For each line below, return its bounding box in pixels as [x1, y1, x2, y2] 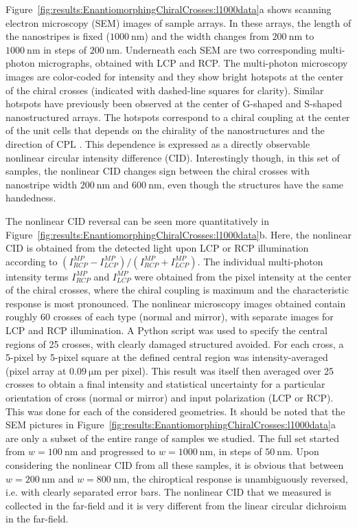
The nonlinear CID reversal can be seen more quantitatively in [5, 213, 269, 228]
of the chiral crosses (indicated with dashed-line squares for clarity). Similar [5, 82, 324, 97]
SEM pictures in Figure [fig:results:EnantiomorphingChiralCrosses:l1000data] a [5, 417, 336, 432]
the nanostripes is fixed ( [5, 29, 110, 43]
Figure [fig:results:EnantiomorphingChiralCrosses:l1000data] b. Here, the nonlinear [5, 227, 352, 241]
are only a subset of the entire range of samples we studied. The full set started [5, 430, 339, 445]
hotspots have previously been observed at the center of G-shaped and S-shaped [5, 96, 343, 111]
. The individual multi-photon [197, 254, 323, 268]
